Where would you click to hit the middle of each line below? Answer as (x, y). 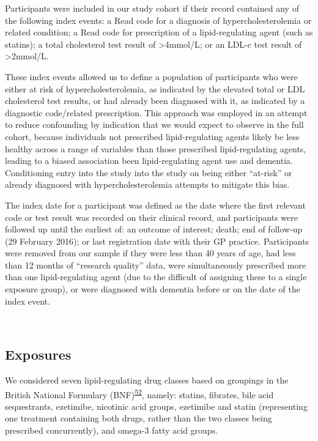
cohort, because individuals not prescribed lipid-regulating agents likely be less (152, 136)
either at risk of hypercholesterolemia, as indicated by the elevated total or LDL (155, 88)
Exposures (38, 354)
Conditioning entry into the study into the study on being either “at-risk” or (149, 172)
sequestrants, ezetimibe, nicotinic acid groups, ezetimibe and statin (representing (156, 406)
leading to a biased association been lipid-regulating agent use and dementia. (149, 161)
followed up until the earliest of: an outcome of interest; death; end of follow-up (154, 229)
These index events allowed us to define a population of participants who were (151, 76)
